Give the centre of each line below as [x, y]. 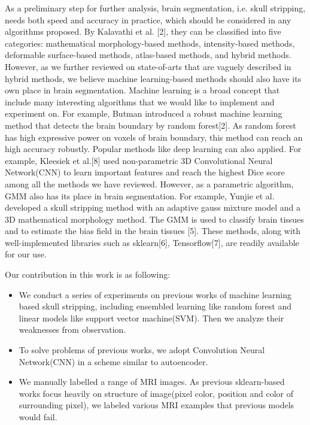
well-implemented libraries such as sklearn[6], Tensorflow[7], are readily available [152, 242]
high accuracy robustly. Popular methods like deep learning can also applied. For [153, 149]
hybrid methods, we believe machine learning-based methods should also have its [153, 78]
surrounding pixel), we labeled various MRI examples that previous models [156, 405]
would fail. [38, 417]
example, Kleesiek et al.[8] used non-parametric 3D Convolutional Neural [139, 160]
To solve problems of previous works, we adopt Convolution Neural [142, 350]
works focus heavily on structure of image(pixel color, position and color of [156, 393]
